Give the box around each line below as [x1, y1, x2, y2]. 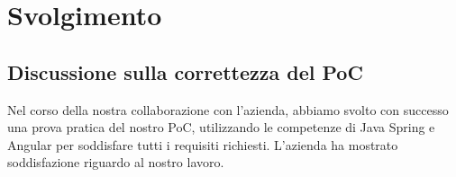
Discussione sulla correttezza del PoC [7, 58, 363, 85]
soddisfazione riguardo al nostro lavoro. [7, 153, 224, 172]
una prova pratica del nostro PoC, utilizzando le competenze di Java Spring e [7, 118, 435, 137]
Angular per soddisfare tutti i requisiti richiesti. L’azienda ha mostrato [7, 135, 398, 154]
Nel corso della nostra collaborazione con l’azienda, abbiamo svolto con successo [7, 100, 449, 119]
